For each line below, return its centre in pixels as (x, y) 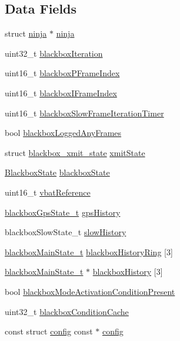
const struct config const (49, 331)
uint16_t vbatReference (48, 192)
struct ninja (26, 33)
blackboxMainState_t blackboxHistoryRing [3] (89, 251)
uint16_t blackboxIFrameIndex (61, 92)
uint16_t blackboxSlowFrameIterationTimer (84, 113)
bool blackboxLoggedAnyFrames (63, 133)
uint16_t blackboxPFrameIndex (62, 73)
